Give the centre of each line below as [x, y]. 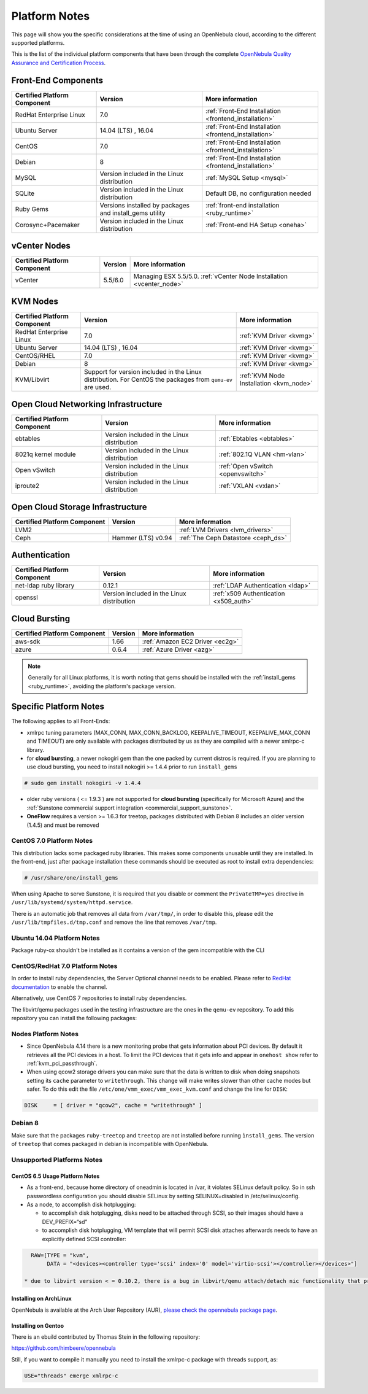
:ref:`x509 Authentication [249, 594]
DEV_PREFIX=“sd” [65, 1222]
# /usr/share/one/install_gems [71, 878]
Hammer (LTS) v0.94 [142, 538]
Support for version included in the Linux [143, 371]
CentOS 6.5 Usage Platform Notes [56, 1176]
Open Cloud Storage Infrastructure [79, 507]
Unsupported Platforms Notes [57, 1160]
